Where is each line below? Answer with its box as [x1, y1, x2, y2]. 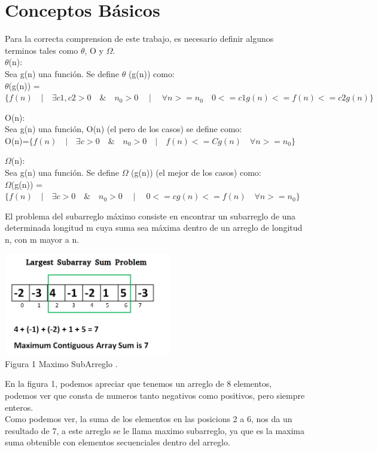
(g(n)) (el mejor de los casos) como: [131, 166, 261, 179]
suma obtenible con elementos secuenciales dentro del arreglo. [5, 436, 230, 448]
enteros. [5, 401, 33, 413]
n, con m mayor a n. [5, 233, 80, 246]
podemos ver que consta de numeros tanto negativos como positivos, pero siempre [5, 389, 305, 401]
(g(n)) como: [128, 67, 175, 80]
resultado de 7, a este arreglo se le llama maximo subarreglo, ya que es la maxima [5, 424, 305, 436]
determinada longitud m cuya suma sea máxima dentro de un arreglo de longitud [5, 221, 303, 234]
